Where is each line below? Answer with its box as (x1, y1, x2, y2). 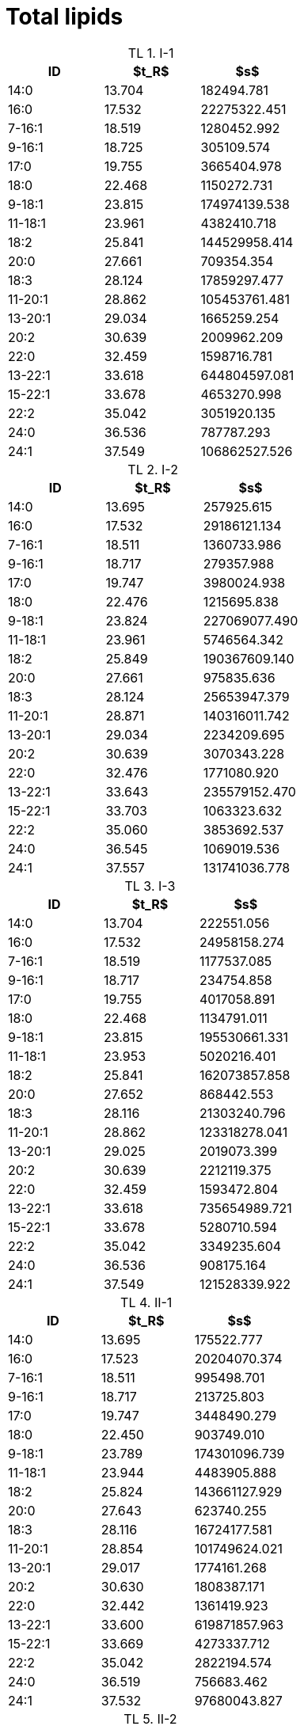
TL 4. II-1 (120, 1294, 173, 1310)
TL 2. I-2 (127, 461, 178, 477)
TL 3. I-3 (124, 877, 176, 894)
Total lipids (6, 3, 123, 30)
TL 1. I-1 (127, 44, 174, 61)
